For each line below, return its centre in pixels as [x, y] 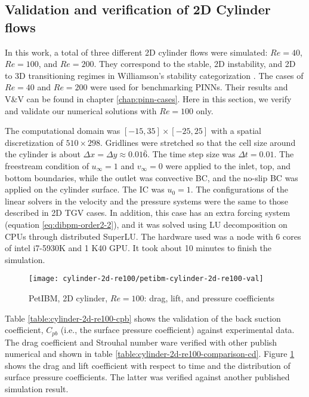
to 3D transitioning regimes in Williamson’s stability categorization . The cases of [154, 75]
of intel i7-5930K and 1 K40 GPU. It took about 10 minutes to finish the [138, 248]
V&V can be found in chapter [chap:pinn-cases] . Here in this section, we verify [148, 98]
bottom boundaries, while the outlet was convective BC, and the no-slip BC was [152, 177]
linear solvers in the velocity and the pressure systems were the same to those [146, 201]
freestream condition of [47, 165]
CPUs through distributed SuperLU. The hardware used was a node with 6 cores [153, 236]
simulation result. [37, 388]
